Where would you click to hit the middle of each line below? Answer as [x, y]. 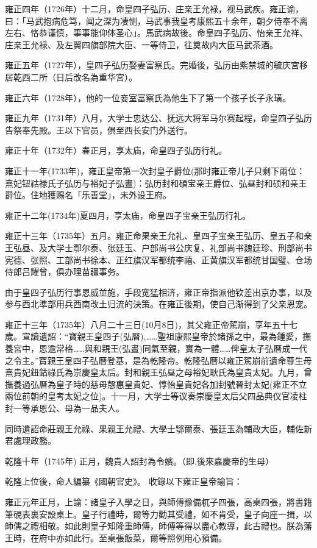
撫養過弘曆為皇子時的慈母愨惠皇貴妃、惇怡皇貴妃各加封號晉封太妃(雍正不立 [156, 384]
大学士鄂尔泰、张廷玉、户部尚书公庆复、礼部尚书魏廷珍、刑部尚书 [180, 247]
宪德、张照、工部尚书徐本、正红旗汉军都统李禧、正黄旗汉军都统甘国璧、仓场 [158, 259]
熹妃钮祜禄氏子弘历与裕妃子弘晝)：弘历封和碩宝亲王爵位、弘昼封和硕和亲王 [156, 183]
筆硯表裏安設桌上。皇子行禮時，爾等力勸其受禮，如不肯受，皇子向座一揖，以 [158, 514]
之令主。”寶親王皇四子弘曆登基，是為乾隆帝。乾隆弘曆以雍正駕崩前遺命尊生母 [158, 360]
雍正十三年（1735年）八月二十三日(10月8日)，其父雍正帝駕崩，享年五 [143, 324]
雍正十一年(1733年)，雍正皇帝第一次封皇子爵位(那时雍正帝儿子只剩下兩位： [155, 170]
